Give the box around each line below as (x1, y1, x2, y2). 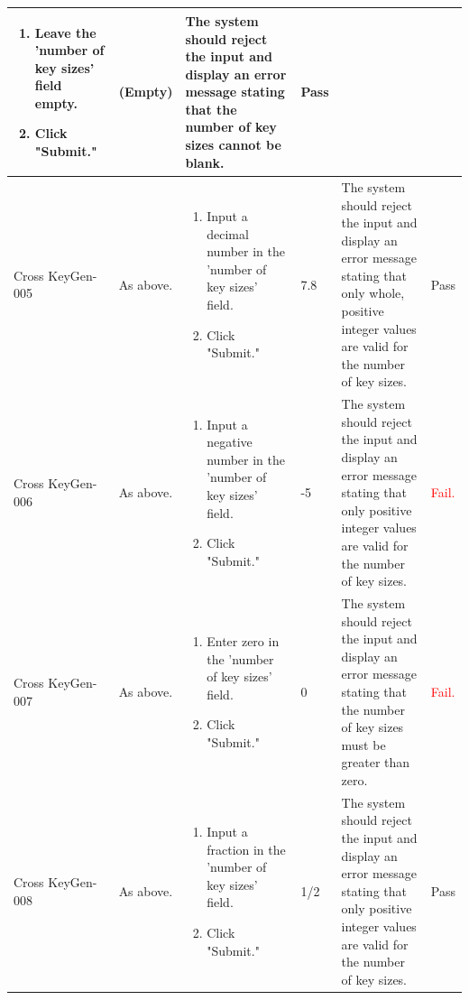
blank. (185, 153, 225, 171)
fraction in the (207, 839, 286, 858)
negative (207, 432, 253, 451)
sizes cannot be (185, 135, 281, 154)
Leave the (34, 23, 97, 42)
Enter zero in (207, 632, 280, 651)
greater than (341, 753, 410, 772)
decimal (207, 224, 249, 243)
